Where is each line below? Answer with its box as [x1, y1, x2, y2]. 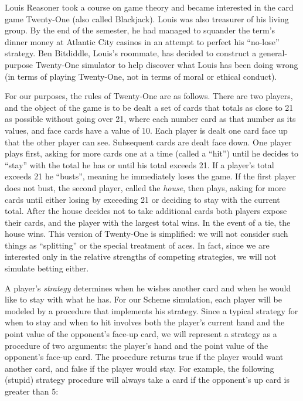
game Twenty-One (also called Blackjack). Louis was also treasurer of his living [5, 12, 289, 25]
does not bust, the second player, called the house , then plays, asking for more [5, 181, 286, 193]
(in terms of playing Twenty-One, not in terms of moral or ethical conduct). [5, 70, 277, 82]
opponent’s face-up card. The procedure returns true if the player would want [5, 351, 284, 363]
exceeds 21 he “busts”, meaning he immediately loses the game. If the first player [5, 170, 297, 182]
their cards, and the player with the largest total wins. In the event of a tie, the [5, 216, 291, 228]
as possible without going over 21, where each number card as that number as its [5, 113, 296, 125]
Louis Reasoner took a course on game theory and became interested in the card [5, 1, 294, 13]
